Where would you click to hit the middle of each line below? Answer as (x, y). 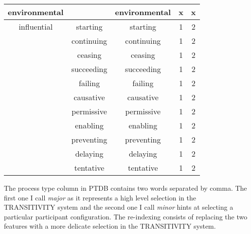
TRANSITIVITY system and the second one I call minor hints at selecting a (119, 207)
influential (36, 27)
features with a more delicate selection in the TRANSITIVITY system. (110, 226)
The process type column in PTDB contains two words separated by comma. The (125, 188)
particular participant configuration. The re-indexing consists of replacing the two (126, 216)
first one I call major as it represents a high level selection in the (100, 197)
